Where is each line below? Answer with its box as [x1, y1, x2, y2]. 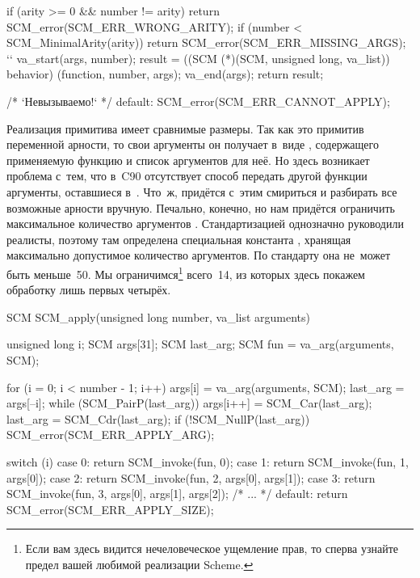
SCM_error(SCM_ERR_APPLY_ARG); [6, 426, 215, 443]
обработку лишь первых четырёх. [6, 281, 171, 298]
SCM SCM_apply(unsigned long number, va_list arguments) [6, 308, 311, 325]
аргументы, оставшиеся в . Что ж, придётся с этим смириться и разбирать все [6, 183, 397, 200]
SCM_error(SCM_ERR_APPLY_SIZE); [6, 500, 214, 517]
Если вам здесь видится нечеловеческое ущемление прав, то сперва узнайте [25, 540, 399, 557]
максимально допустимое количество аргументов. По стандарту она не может [6, 247, 391, 264]
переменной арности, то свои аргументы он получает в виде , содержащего [6, 136, 379, 153]
